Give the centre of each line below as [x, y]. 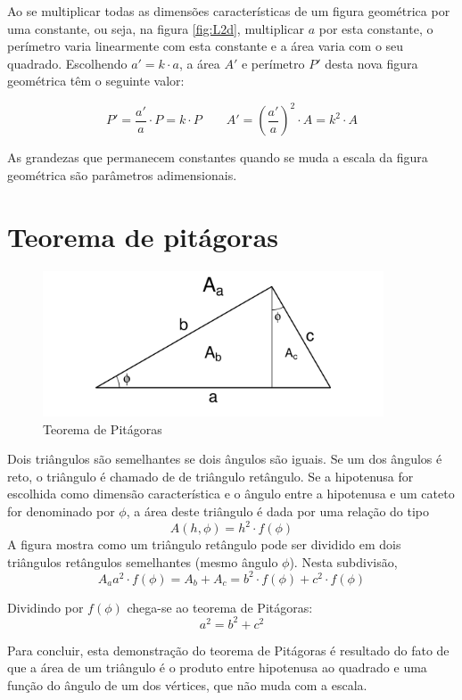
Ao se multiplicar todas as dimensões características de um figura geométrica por [229, 11]
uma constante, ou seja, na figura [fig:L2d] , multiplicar [156, 28]
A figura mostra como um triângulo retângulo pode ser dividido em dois [204, 544]
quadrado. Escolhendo [67, 63]
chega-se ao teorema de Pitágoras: [220, 607]
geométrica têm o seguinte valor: [96, 81]
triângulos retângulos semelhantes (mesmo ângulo [143, 561]
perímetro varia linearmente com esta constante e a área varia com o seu [206, 46]
